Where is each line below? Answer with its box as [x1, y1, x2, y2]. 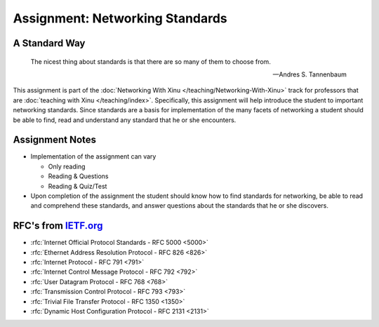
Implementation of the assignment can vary [30, 152, 157, 161]
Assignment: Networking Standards [13, 11, 227, 26]
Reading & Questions [48, 172, 109, 180]
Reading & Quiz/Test [48, 182, 107, 190]
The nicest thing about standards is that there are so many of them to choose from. [30, 57, 272, 66]
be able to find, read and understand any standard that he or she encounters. [13, 116, 237, 124]
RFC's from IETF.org [13, 220, 103, 232]
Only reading [48, 162, 86, 171]
